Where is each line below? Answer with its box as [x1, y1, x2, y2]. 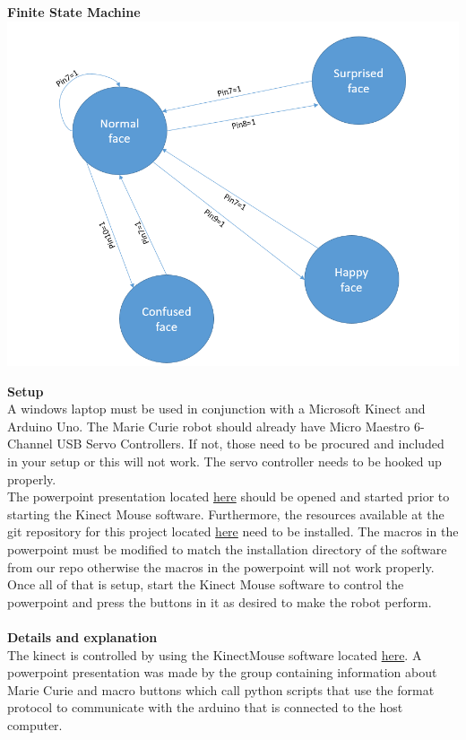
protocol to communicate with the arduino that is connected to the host [7, 698, 403, 717]
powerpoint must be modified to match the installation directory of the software [7, 540, 447, 558]
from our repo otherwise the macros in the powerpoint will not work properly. [7, 557, 435, 576]
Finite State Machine [7, 3, 141, 21]
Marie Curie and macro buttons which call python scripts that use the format [7, 680, 435, 699]
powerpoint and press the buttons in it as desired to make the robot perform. [7, 592, 432, 611]
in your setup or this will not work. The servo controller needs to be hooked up [7, 452, 442, 471]
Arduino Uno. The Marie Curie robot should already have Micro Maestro [7, 416, 410, 435]
